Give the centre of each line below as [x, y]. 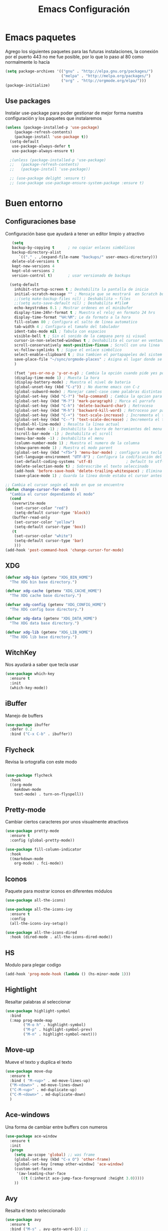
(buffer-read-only [31, 517]
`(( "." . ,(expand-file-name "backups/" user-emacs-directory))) [88, 257]
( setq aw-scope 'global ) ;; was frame [54, 1155]
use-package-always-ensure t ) [43, 151]
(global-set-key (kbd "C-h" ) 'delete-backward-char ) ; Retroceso [84, 406]
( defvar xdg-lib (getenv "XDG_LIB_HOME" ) [49, 632]
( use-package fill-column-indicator [43, 849]
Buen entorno [34, 203]
